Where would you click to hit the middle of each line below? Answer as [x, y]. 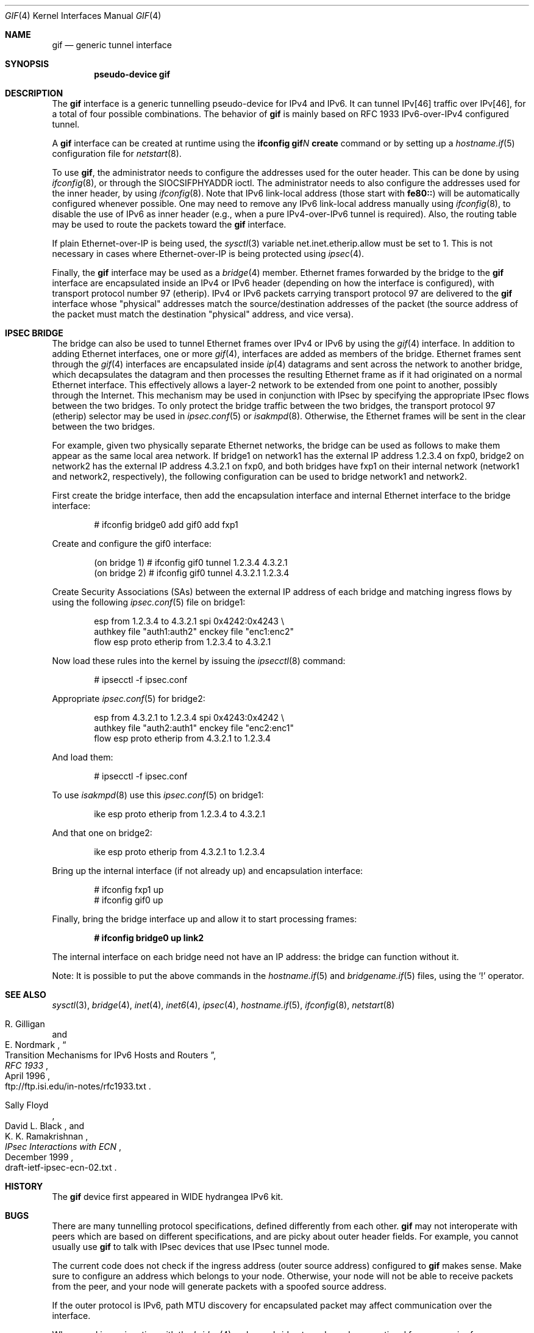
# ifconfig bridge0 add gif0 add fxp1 [166, 525]
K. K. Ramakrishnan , [47, 1136]
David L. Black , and [45, 1126]
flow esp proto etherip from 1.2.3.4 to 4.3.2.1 [183, 642]
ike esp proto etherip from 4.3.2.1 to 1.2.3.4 [180, 852]
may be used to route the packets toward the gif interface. [169, 224]
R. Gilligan [25, 1024]
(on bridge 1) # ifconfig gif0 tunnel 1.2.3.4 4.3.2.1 [191, 562]
